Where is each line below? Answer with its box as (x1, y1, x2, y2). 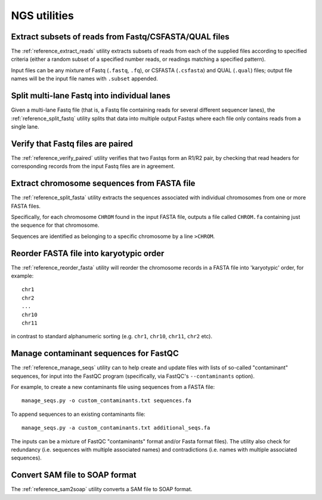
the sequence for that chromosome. (11, 221, 100, 229)
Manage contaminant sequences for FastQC (11, 348, 179, 359)
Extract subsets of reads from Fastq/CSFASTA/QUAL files (11, 32, 230, 42)
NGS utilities (11, 9, 74, 22)
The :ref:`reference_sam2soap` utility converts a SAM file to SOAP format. (11, 486, 193, 493)
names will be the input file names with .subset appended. (11, 75, 158, 82)
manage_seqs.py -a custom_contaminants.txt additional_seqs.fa (21, 424, 210, 431)
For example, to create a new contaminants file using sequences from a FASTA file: (11, 384, 215, 391)
